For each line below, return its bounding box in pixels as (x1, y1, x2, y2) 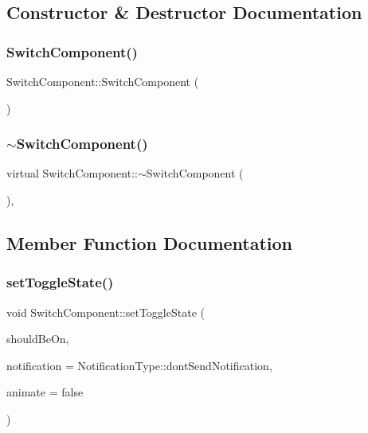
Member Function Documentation (6, 230, 293, 255)
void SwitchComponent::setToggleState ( (6, 303, 205, 320)
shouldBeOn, (6, 330, 69, 347)
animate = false (6, 384, 84, 400)
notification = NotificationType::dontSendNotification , (6, 357, 272, 373)
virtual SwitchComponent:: (6, 165, 138, 181)
